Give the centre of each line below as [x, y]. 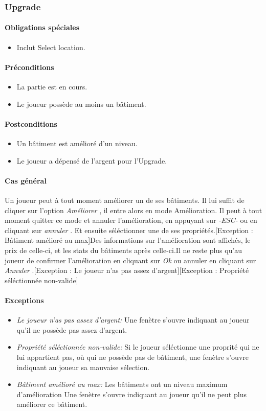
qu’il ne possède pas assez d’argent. [72, 329]
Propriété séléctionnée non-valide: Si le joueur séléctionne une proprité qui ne [138, 347]
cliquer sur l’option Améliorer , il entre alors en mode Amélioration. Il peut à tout [134, 210]
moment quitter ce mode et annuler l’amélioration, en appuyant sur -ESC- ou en [131, 220]
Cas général [26, 180]
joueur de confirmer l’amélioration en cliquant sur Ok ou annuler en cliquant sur [130, 260]
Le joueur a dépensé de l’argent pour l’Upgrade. [92, 160]
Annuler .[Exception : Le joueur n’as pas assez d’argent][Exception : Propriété [127, 270]
